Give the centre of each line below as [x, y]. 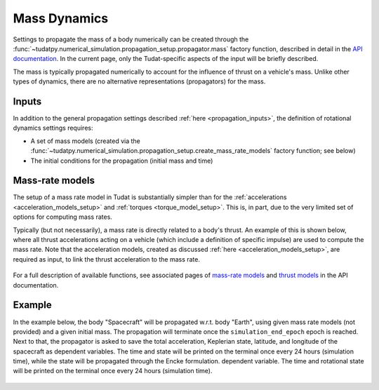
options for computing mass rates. [62, 217]
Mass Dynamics [61, 18]
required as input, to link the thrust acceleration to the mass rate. [106, 259]
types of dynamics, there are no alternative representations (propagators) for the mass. [139, 81]
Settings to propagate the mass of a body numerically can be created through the [131, 39]
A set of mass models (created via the [85, 141]
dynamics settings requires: [53, 128]
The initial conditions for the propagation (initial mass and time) [122, 161]
